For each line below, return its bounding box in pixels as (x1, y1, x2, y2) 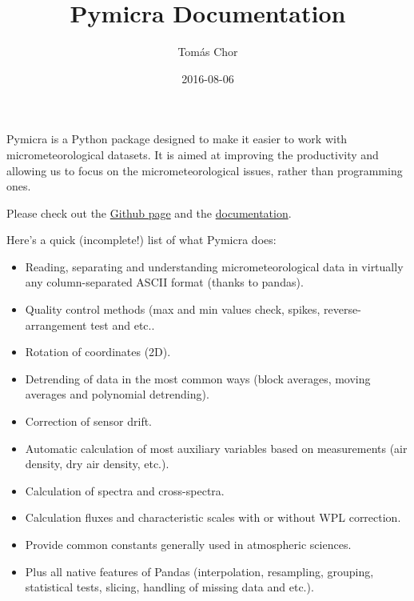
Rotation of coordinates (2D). (25, 343, 171, 360)
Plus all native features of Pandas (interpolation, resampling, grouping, (25, 563, 374, 579)
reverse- (324, 301, 361, 318)
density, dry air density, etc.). (25, 455, 169, 472)
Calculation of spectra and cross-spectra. (25, 482, 225, 499)
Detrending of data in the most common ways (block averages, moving (25, 370, 371, 387)
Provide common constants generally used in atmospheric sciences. (25, 536, 352, 552)
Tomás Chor (177, 43, 238, 60)
